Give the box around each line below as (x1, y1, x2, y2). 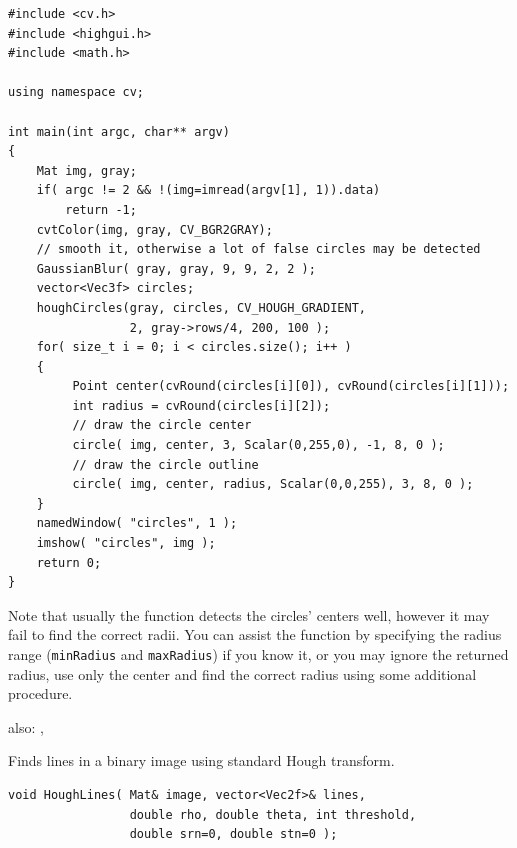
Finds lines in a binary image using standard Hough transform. (8, 750, 395, 771)
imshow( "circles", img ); (36, 536, 216, 551)
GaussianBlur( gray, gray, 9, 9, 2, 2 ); (36, 261, 316, 276)
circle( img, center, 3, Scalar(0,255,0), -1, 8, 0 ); (72, 438, 445, 453)
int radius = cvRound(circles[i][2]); (72, 398, 331, 413)
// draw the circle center (72, 418, 252, 433)
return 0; (36, 555, 102, 570)
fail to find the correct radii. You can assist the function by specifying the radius (8, 624, 502, 645)
